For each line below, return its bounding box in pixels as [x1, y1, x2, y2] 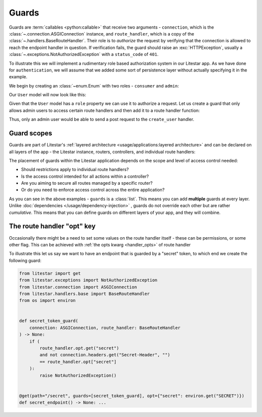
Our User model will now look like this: [9, 92, 86, 98]
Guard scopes [9, 129, 52, 138]
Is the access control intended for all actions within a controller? [21, 173, 149, 179]
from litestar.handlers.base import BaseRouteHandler [19, 291, 150, 296]
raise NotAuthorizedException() [39, 372, 116, 378]
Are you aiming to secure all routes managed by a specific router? [21, 180, 153, 186]
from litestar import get [19, 270, 81, 276]
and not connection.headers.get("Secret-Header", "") [39, 352, 170, 358]
